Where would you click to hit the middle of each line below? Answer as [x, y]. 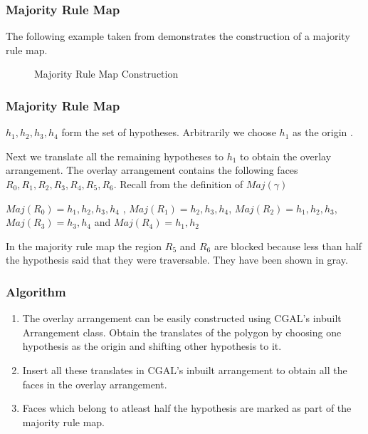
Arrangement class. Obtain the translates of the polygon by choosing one [182, 332]
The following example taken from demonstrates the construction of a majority [178, 36]
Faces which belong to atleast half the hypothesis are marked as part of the [187, 408]
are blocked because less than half [288, 246]
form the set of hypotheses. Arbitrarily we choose [169, 132]
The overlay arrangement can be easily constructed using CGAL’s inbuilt [182, 318]
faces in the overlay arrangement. [95, 384]
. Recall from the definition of [178, 184]
